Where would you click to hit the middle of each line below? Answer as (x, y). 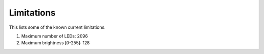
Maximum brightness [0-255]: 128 (55, 43)
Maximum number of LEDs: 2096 (55, 36)
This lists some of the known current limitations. (57, 27)
